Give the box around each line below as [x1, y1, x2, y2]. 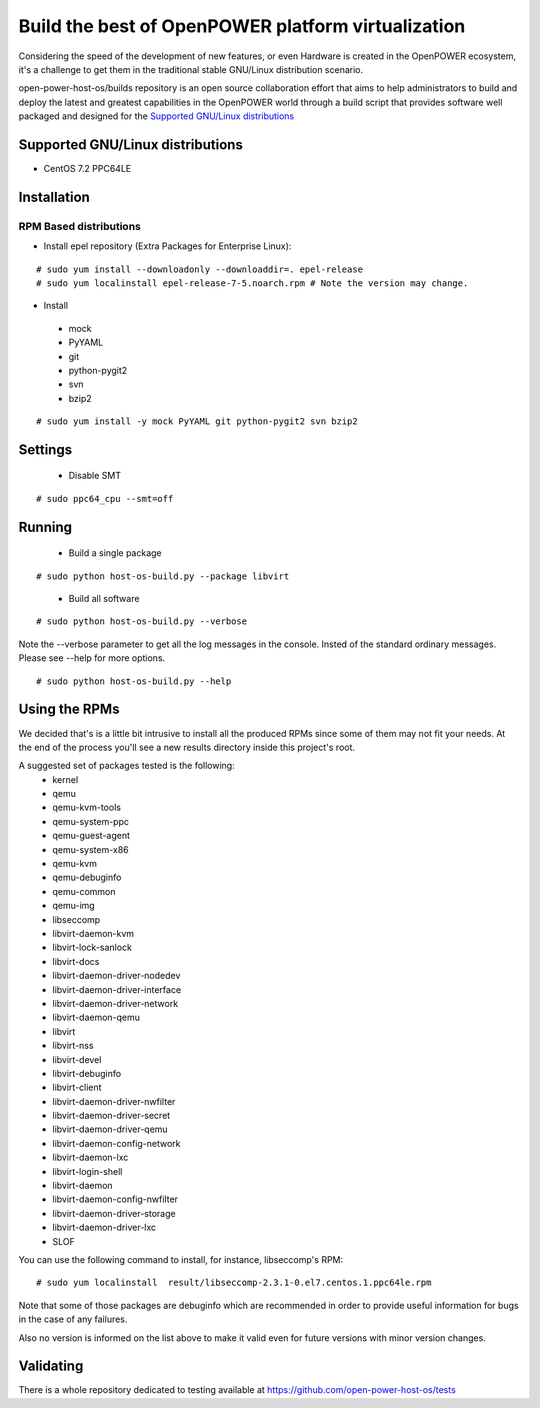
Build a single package [68, 547, 162, 559]
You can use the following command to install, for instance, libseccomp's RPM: [18, 1253, 344, 1265]
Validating [18, 1358, 84, 1375]
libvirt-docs [52, 955, 100, 967]
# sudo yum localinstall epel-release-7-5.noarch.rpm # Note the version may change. [36, 277, 469, 289]
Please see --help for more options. [18, 652, 166, 664]
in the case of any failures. [18, 1313, 128, 1325]
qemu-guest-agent [52, 830, 130, 842]
